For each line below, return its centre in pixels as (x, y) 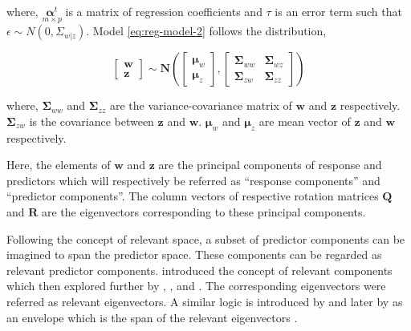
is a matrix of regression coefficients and (164, 11)
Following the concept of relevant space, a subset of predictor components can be (206, 238)
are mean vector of (305, 121)
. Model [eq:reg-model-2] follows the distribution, (206, 31)
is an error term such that (338, 11)
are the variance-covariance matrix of (201, 105)
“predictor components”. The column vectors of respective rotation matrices (193, 196)
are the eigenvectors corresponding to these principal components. (203, 211)
